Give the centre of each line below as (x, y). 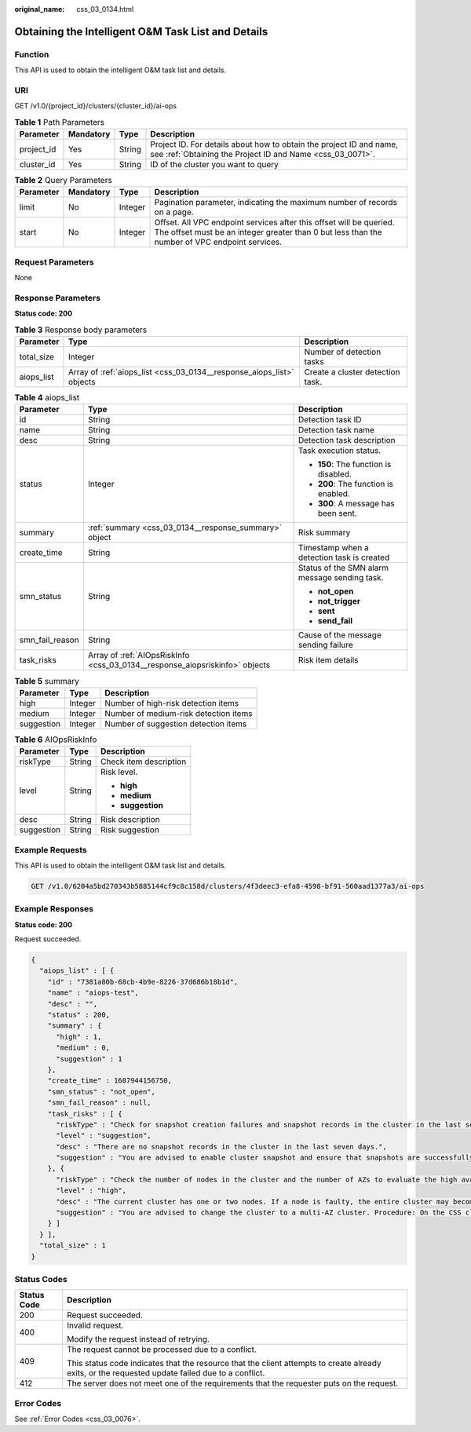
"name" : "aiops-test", (93, 993)
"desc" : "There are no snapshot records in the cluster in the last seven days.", (222, 1147)
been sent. (337, 513)
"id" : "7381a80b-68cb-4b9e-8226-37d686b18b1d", (143, 982)
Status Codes (41, 1279)
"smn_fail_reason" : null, (100, 1103)
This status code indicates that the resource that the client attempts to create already (224, 1364)
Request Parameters (54, 261)
